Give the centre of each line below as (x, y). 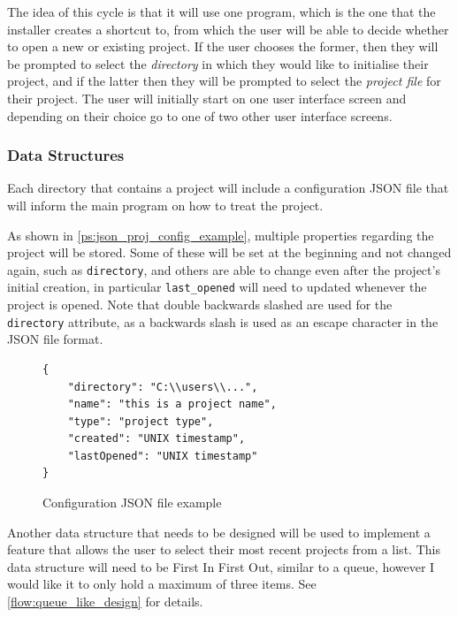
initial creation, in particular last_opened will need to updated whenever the (217, 287)
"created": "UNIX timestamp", (156, 439)
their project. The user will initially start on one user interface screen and (207, 98)
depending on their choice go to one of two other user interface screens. (200, 115)
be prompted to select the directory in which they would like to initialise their (218, 63)
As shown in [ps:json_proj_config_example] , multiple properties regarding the (221, 235)
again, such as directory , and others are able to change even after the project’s (224, 269)
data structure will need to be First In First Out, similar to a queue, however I (221, 566)
